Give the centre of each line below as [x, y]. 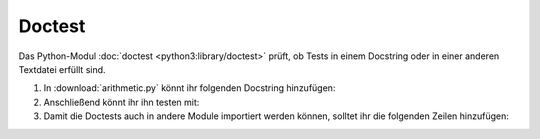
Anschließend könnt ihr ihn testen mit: [121, 102]
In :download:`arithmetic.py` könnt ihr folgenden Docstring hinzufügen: [189, 88]
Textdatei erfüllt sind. [62, 69]
